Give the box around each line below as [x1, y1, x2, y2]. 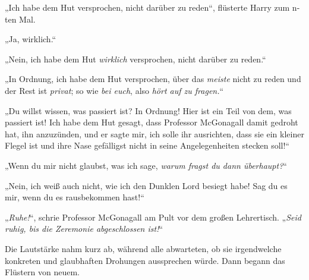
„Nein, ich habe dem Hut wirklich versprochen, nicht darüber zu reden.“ [5, 52, 266, 65]
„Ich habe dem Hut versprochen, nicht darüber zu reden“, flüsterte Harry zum [5, 1, 290, 13]
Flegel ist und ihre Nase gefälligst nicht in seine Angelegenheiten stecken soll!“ [5, 139, 289, 152]
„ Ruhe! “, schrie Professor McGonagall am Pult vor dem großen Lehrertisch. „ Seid [5, 210, 301, 223]
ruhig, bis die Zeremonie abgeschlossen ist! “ [5, 222, 163, 235]
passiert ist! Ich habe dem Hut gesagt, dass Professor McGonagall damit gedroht [5, 116, 298, 128]
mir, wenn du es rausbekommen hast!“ [5, 191, 144, 203]
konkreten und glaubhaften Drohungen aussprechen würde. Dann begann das [5, 254, 285, 266]
